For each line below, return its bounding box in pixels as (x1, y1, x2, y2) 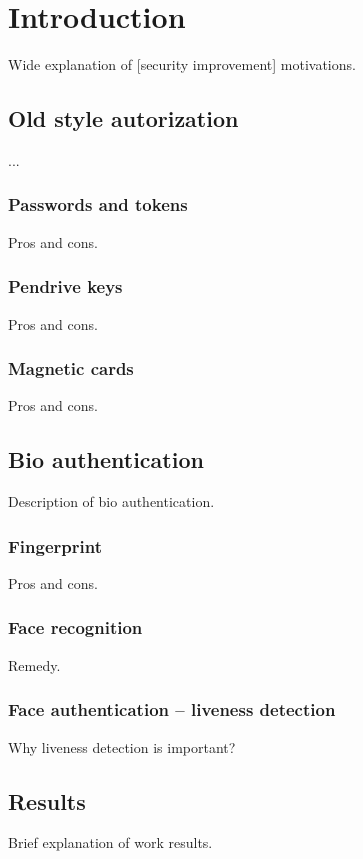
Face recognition (8, 615, 143, 640)
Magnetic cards (8, 356, 134, 381)
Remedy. (8, 654, 61, 675)
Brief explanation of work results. (8, 832, 213, 853)
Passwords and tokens (8, 192, 188, 217)
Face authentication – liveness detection (8, 697, 336, 722)
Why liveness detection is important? (8, 736, 236, 757)
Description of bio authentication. (8, 491, 215, 512)
